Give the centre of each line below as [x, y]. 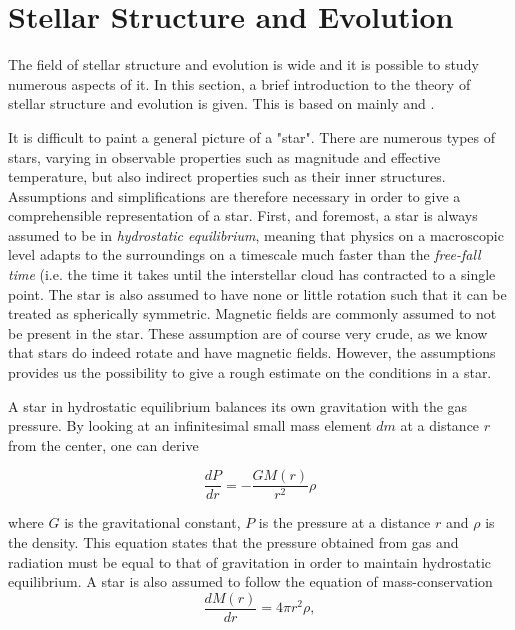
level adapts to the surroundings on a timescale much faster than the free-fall [244, 254]
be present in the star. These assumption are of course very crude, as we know [248, 332]
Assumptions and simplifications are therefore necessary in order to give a [234, 195]
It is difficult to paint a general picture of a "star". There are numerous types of [251, 136]
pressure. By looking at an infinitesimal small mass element [190, 425]
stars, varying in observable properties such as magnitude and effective [224, 156]
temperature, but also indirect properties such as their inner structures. [227, 176]
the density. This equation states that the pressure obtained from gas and [233, 542]
